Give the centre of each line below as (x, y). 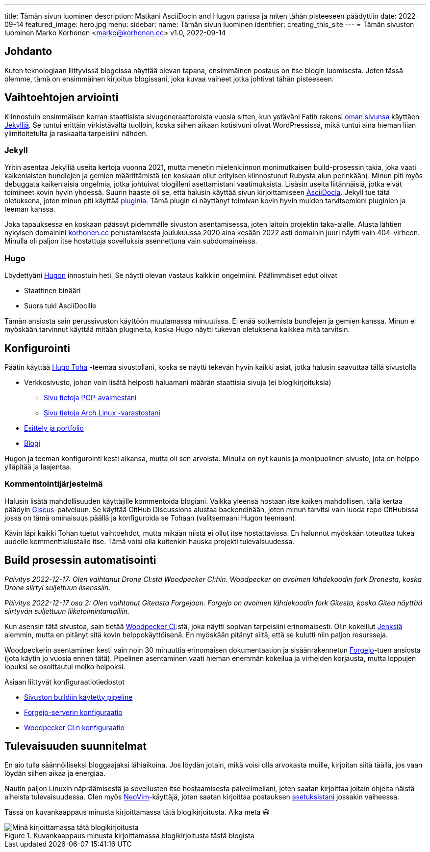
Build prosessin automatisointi (80, 560)
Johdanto (28, 52)
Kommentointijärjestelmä (54, 484)
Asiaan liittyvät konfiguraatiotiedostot (64, 682)
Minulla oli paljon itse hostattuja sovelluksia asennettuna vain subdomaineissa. (131, 241)
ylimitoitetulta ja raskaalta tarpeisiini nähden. (76, 133)
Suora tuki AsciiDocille (60, 306)
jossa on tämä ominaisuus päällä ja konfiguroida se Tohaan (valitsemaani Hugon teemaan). (151, 518)
